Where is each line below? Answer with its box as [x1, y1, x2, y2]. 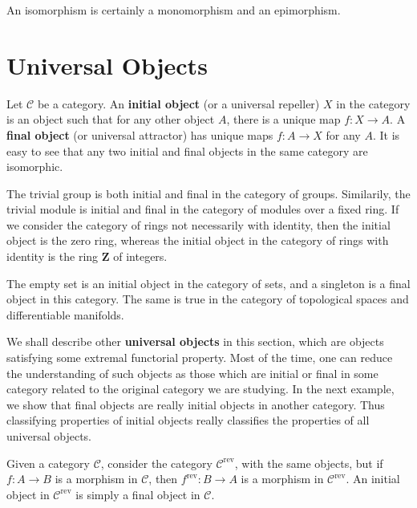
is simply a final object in [75, 486, 200, 502]
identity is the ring [6, 248, 99, 265]
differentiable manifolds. [6, 306, 124, 323]
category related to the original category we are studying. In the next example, [6, 380, 395, 397]
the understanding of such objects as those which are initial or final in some [6, 364, 379, 381]
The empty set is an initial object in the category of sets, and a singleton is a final [6, 274, 411, 291]
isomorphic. [6, 158, 63, 175]
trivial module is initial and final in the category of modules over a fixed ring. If [6, 201, 399, 217]
